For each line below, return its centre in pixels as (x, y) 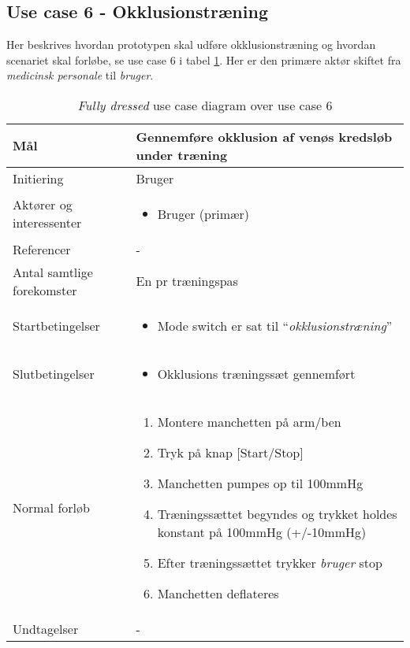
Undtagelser (46, 628)
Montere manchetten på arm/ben (249, 421)
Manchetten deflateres (218, 593)
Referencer (42, 249)
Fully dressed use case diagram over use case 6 (205, 105)
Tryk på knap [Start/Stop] (230, 452)
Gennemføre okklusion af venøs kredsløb (264, 136)
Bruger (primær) (203, 213)
